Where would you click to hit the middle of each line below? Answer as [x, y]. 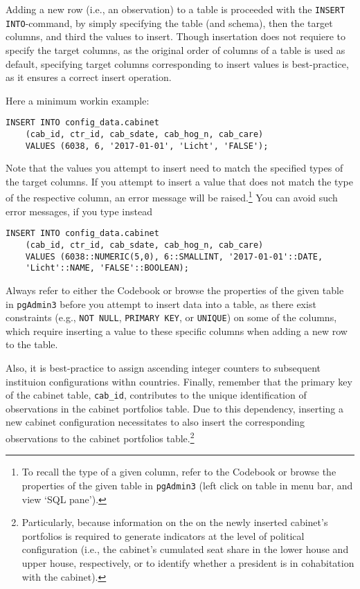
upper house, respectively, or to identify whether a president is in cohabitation [188, 562]
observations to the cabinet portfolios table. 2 [100, 437]
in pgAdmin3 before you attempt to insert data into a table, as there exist [161, 303]
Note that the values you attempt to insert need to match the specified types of [174, 168]
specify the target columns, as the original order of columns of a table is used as [175, 49]
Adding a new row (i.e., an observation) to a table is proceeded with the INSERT [175, 9]
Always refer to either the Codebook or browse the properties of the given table [175, 290]
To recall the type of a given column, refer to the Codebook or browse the [179, 472]
